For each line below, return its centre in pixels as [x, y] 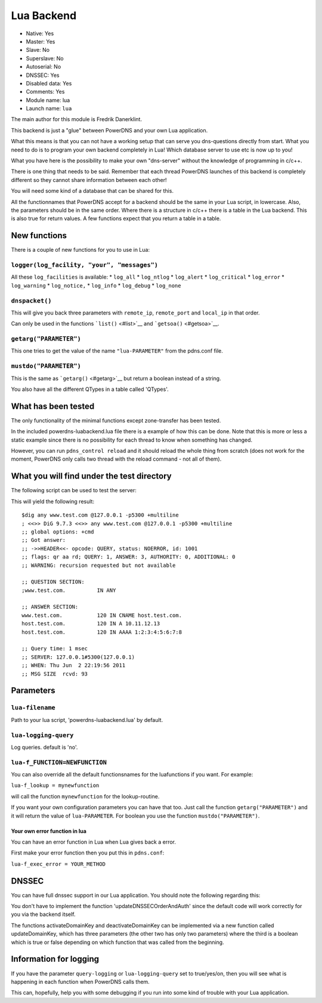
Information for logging [55, 959]
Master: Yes [41, 41]
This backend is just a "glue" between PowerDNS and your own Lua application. [109, 130]
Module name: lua [48, 100]
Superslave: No [45, 58]
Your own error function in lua [49, 831]
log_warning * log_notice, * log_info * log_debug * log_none [96, 285]
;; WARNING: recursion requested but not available [99, 565]
